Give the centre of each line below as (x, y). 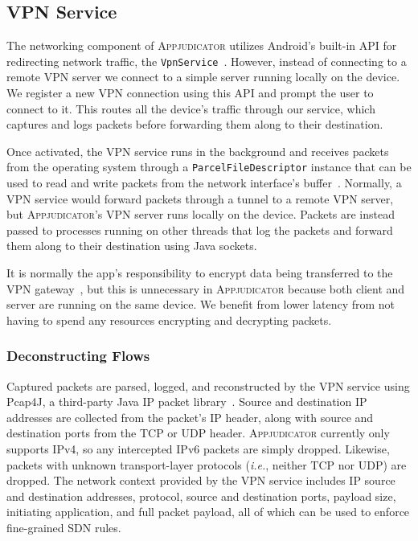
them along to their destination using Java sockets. (132, 246)
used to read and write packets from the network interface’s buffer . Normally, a (204, 183)
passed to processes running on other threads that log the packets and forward (200, 230)
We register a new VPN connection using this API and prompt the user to (190, 93)
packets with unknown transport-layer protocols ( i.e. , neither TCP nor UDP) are (207, 464)
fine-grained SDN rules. (64, 527)
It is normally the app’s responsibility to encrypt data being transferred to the (200, 273)
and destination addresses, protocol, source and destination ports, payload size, (201, 496)
